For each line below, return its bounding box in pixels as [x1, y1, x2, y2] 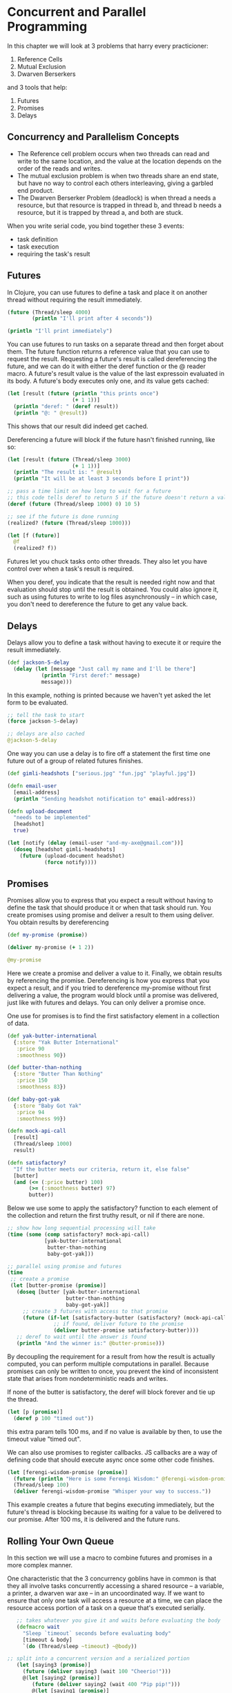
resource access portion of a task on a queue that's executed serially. [7, 1604, 206, 1611]
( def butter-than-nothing [7, 1064, 81, 1071]
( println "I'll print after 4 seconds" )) [32, 315, 153, 322]
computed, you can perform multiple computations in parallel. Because [7, 1359, 209, 1368]
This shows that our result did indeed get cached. [7, 422, 148, 430]
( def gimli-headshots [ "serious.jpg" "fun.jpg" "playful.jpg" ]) [7, 770, 196, 777]
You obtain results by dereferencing [7, 918, 109, 926]
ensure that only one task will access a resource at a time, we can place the [7, 1596, 223, 1605]
